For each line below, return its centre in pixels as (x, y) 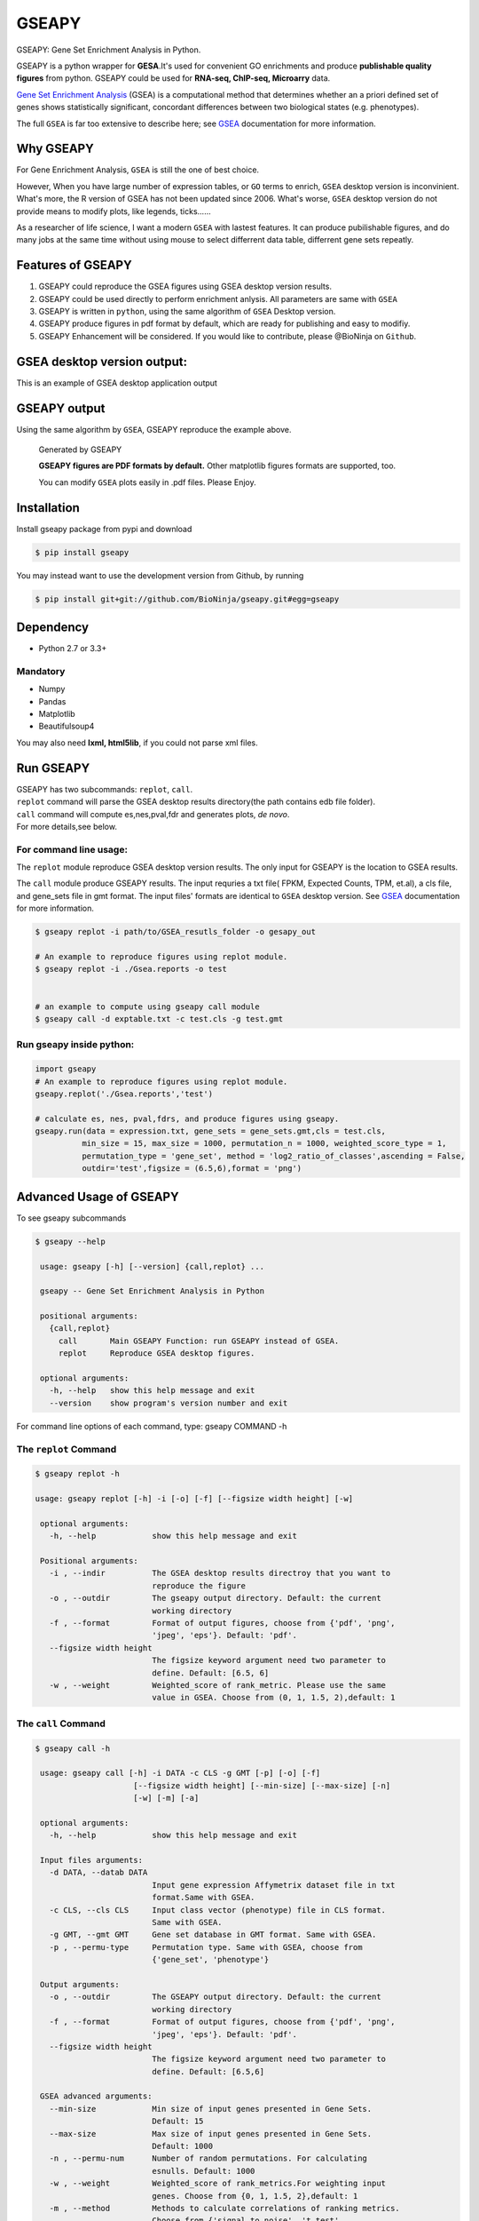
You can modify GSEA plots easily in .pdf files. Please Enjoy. (147, 482)
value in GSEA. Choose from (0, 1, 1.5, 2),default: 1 (274, 1698)
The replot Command (67, 1449)
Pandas (52, 701)
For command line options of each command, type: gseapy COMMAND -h (152, 1426)
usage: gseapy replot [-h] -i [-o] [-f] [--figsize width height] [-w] (194, 1499)
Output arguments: (80, 1984)
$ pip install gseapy (82, 552)
